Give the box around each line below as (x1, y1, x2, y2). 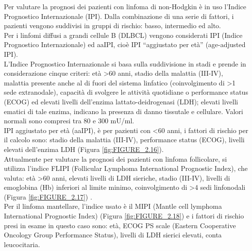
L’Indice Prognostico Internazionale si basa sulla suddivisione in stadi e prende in (4, 58, 246, 68)
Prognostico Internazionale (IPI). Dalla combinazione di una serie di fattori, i (4, 11, 234, 21)
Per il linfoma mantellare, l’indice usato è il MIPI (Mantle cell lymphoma (4, 201, 222, 211)
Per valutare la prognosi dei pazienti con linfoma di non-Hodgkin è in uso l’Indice (4, 1, 247, 11)
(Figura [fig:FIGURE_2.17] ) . (4, 191, 92, 201)
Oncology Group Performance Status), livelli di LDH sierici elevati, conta (4, 230, 222, 240)
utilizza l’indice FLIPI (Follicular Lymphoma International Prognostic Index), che (4, 163, 248, 173)
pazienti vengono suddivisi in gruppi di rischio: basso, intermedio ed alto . (4, 20, 221, 31)
